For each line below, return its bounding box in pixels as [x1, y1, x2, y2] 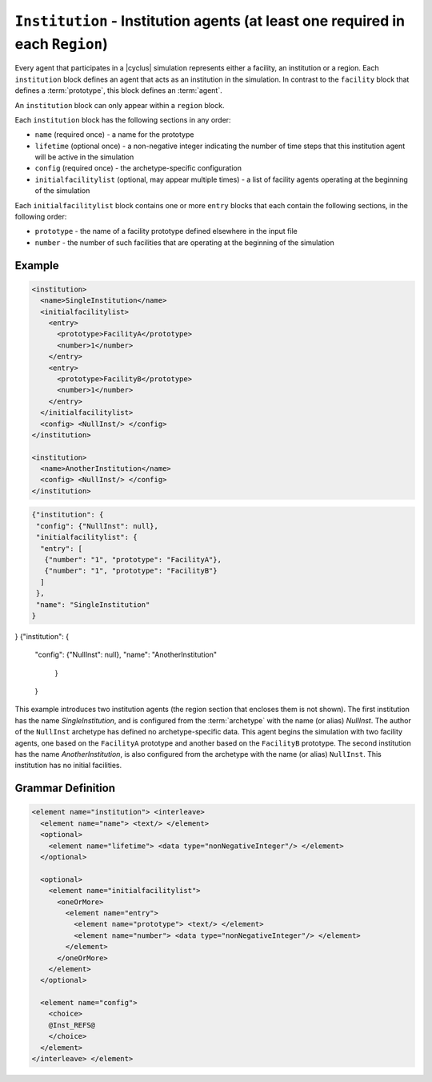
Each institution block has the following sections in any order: [14, 115, 231, 124]
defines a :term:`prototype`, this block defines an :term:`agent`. [14, 86, 223, 95]
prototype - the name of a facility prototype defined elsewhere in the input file [34, 227, 298, 236]
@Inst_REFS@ [48, 1020, 96, 1029]
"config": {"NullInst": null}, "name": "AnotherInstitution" [34, 650, 218, 660]
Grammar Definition [14, 782, 116, 795]
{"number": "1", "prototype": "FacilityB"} [44, 566, 218, 576]
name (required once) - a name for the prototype [34, 130, 194, 139]
